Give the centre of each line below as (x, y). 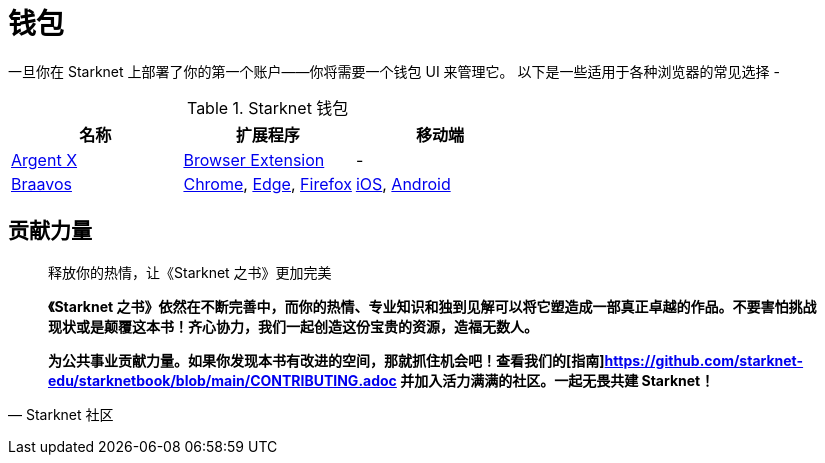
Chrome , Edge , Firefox (267, 183)
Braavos (41, 183)
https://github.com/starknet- (704, 360)
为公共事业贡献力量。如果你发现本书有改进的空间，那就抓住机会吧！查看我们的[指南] (326, 360)
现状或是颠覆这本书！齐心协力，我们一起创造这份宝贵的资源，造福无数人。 (293, 326)
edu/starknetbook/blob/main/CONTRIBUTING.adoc (222, 380)
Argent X (44, 159)
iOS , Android (403, 183)
